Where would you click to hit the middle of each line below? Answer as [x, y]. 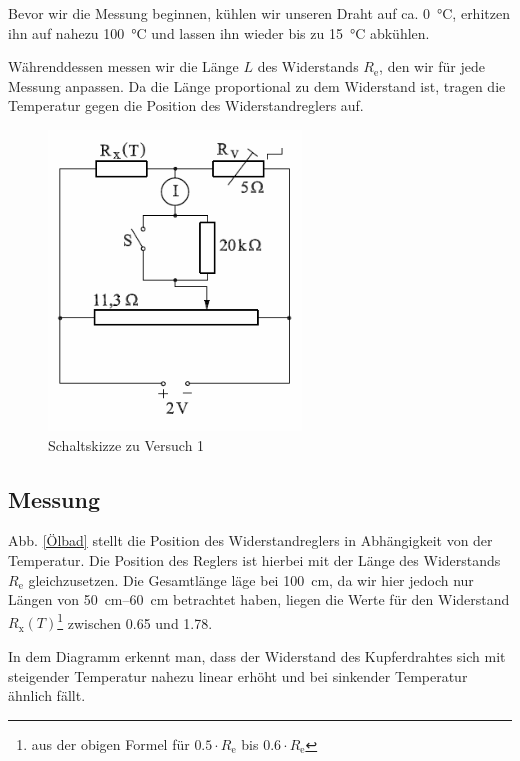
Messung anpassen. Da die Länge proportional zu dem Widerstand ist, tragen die [257, 85]
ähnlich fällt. [47, 695]
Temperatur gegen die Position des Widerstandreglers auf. [186, 105]
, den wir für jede [432, 66]
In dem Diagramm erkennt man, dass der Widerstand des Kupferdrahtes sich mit [257, 655]
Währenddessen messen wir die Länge [123, 66]
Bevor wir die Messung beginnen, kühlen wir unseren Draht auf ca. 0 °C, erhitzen [259, 13]
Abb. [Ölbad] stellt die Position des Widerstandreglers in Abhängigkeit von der [250, 540]
